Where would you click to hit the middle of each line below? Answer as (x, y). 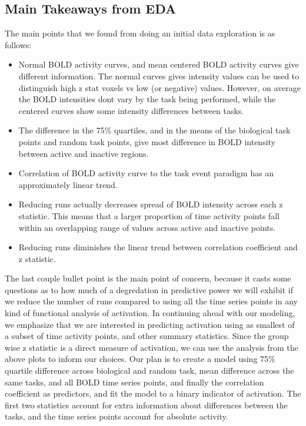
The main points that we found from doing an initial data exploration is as (140, 33)
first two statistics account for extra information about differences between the (146, 405)
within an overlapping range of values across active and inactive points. (147, 227)
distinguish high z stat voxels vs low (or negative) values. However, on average (160, 87)
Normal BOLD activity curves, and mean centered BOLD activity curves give (159, 64)
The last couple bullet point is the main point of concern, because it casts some (148, 278)
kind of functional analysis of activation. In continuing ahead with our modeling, (150, 313)
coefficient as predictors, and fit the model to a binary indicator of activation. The (153, 393)
